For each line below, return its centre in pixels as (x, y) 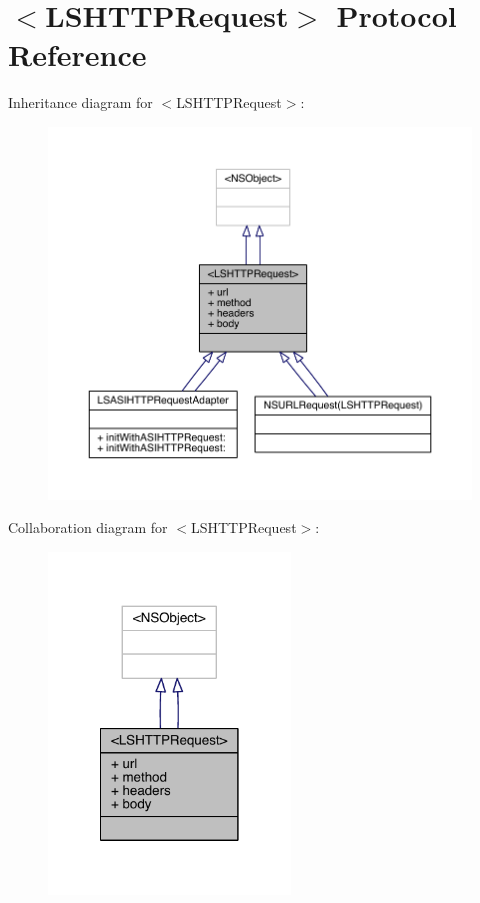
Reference (77, 54)
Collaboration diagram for (88, 527)
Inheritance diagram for (80, 102)
